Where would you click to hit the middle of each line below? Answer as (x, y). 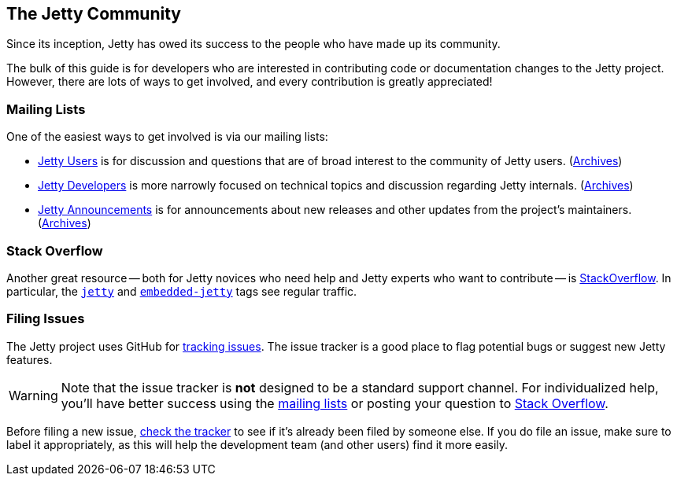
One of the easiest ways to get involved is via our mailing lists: (167, 137)
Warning (33, 395)
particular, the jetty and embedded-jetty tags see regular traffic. (182, 291)
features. (30, 359)
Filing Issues (46, 319)
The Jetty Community (94, 14)
